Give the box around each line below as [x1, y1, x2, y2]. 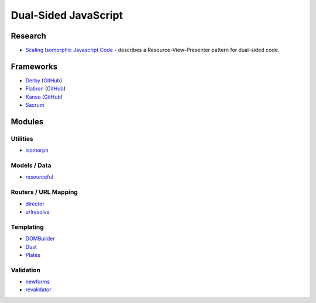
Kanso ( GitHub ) [25, 93, 63, 100]
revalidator [25, 286, 51, 293]
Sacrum [25, 102, 44, 109]
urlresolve [25, 208, 50, 215]
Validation [11, 266, 41, 274]
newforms [25, 278, 50, 285]
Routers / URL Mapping [11, 188, 78, 196]
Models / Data [11, 161, 51, 169]
